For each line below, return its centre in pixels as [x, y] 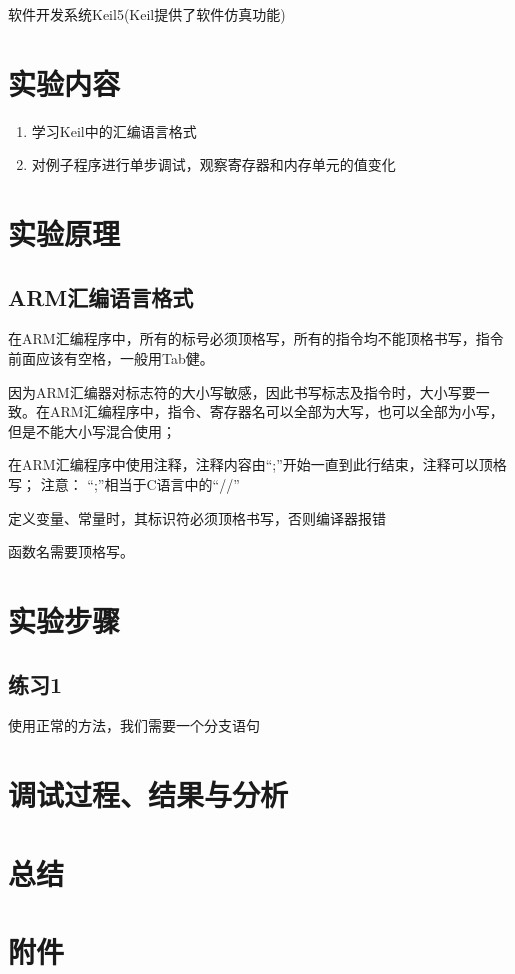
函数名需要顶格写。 [71, 551]
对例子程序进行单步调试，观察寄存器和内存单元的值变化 [213, 164]
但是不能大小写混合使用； [92, 430]
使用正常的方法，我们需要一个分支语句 [134, 725]
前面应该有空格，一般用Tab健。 [111, 358]
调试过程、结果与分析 [148, 794]
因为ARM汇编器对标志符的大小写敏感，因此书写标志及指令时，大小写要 [242, 391]
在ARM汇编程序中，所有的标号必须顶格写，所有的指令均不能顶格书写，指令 [256, 338]
